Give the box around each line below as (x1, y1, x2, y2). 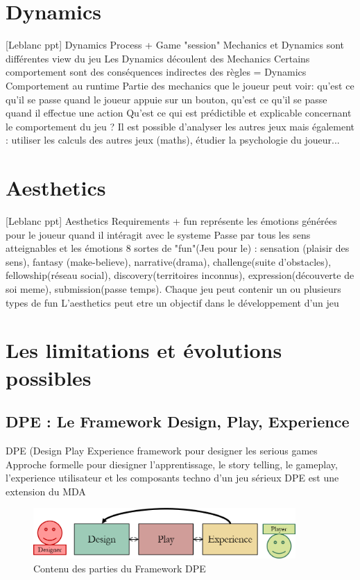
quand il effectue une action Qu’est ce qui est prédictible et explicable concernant (6, 105, 352, 120)
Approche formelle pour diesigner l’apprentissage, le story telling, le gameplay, (6, 457, 338, 471)
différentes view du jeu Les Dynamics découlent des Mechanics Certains (6, 51, 310, 65)
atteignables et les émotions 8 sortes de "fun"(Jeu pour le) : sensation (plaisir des (6, 241, 350, 255)
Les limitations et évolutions (6, 336, 282, 364)
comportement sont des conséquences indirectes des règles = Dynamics (6, 65, 307, 79)
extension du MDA (6, 484, 86, 498)
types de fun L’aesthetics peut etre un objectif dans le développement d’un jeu (6, 295, 339, 309)
